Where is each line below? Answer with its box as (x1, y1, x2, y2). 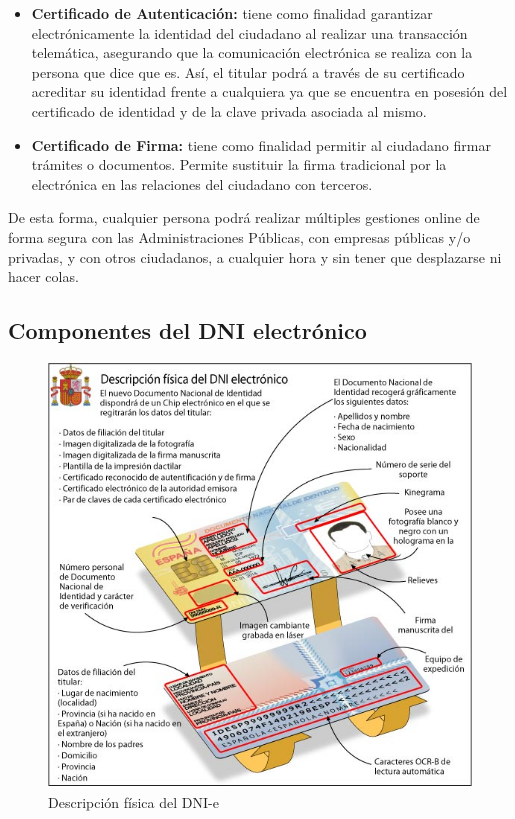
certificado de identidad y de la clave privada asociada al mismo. (31, 100, 427, 121)
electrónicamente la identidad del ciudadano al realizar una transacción (31, 22, 468, 43)
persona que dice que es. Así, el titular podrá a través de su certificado (31, 61, 465, 82)
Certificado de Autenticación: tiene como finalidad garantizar (31, 3, 433, 23)
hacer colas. (8, 266, 79, 287)
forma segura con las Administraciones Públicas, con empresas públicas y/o (8, 226, 471, 247)
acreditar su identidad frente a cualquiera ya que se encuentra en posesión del (31, 81, 508, 102)
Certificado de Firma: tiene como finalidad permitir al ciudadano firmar (31, 134, 491, 155)
